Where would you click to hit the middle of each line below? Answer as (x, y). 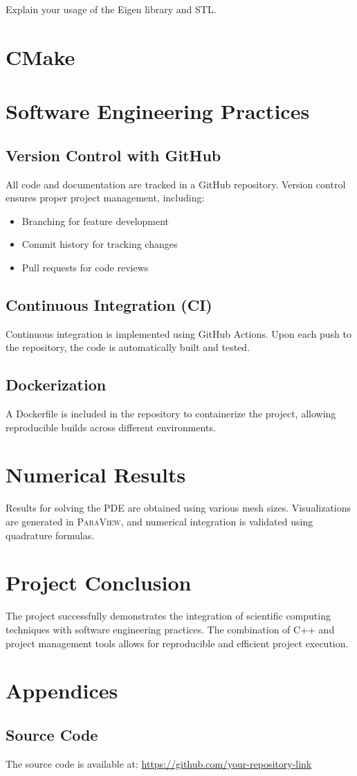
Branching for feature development (95, 220)
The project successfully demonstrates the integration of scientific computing (168, 616)
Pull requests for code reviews (85, 267)
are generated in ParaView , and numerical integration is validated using (159, 522)
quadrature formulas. (50, 535)
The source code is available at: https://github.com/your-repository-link (159, 763)
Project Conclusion (99, 583)
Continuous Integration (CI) (109, 304)
